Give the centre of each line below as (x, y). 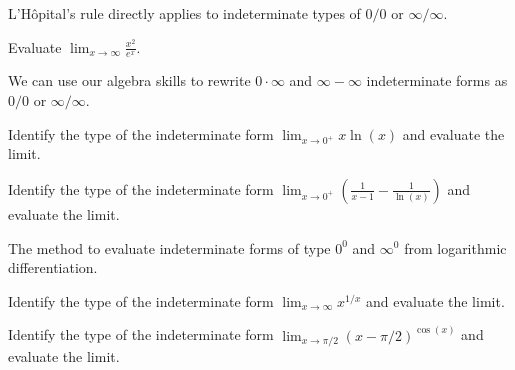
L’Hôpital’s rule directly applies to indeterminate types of (184, 13)
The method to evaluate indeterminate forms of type (169, 247)
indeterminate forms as (437, 80)
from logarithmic (455, 247)
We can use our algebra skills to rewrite (129, 80)
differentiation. (53, 267)
